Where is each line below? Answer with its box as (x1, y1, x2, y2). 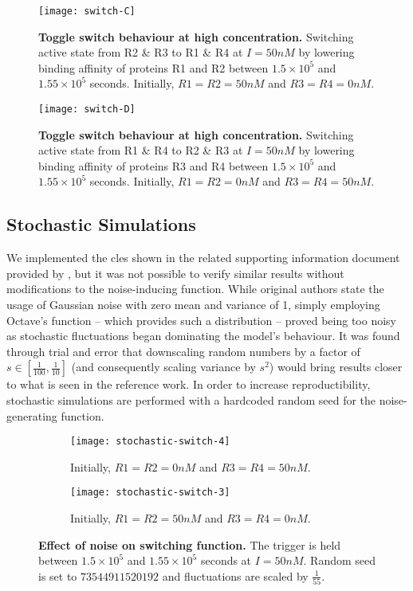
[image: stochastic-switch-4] (70, 436, 230, 448)
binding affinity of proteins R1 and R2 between (38, 59, 269, 76)
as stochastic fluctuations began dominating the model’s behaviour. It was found (6, 327, 400, 344)
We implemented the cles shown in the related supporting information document (6, 249, 400, 266)
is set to (38, 567, 77, 584)
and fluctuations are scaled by (162, 567, 309, 584)
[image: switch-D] (38, 104, 136, 115)
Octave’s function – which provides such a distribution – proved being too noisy (6, 311, 396, 328)
